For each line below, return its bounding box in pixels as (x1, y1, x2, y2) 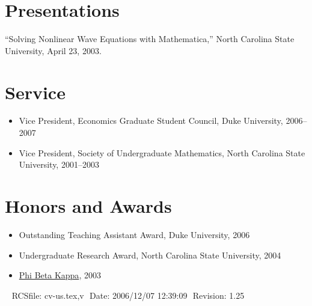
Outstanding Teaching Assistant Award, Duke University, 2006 (19, 228, 250, 240)
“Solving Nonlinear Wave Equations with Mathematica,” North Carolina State (5, 32, 295, 45)
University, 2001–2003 (19, 158, 99, 171)
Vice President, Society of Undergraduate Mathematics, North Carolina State (19, 146, 305, 159)
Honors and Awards (5, 194, 172, 218)
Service (5, 79, 66, 104)
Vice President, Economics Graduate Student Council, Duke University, (19, 114, 283, 127)
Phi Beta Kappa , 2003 (19, 269, 101, 281)
